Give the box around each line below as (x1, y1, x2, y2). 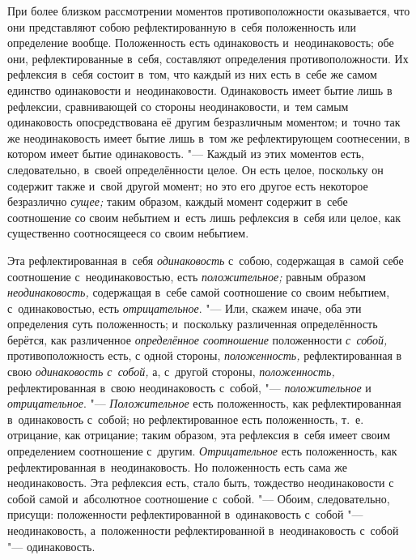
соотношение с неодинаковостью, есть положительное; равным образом (7, 267, 366, 284)
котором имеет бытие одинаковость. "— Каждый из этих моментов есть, (7, 145, 364, 162)
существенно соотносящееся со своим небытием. (7, 224, 249, 242)
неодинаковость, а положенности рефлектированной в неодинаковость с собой (7, 522, 399, 538)
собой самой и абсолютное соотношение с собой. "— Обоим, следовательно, (7, 489, 390, 507)
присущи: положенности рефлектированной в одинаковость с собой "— (7, 506, 363, 523)
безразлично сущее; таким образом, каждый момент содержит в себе (7, 193, 348, 210)
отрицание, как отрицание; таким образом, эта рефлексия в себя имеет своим (7, 426, 391, 443)
